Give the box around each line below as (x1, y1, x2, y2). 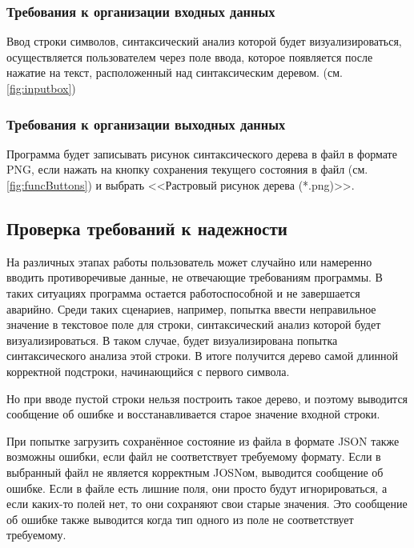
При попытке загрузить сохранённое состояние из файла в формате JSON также (6, 432, 400, 449)
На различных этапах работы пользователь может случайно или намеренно (6, 253, 372, 270)
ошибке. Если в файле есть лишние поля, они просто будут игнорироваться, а (6, 479, 388, 496)
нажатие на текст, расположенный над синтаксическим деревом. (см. (6, 64, 343, 81)
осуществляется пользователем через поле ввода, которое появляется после (6, 48, 373, 65)
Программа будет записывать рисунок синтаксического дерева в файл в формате (6, 145, 397, 162)
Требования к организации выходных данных (6, 114, 286, 134)
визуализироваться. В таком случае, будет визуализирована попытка (6, 331, 338, 348)
